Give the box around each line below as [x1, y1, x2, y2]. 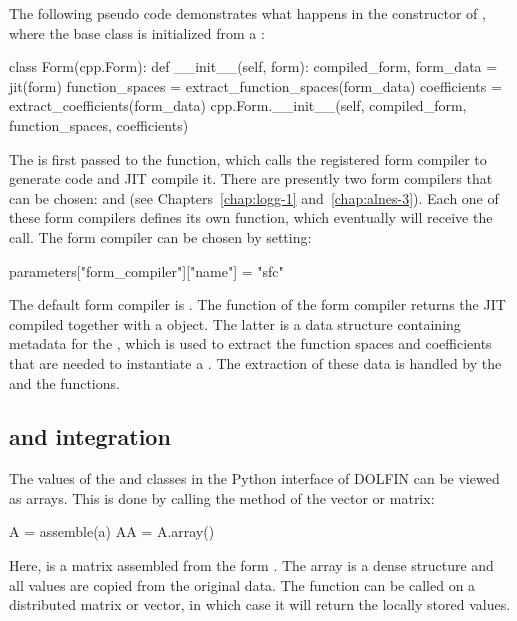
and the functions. [9, 372, 120, 393]
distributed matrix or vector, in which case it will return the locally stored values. [9, 594, 511, 615]
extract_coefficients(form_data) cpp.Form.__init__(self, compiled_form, [9, 95, 467, 116]
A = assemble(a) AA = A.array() [9, 521, 215, 542]
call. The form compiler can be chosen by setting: [9, 226, 312, 247]
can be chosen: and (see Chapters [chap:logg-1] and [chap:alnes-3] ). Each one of [9, 187, 499, 208]
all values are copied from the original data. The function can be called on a [9, 574, 476, 595]
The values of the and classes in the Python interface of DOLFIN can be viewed [9, 468, 500, 489]
